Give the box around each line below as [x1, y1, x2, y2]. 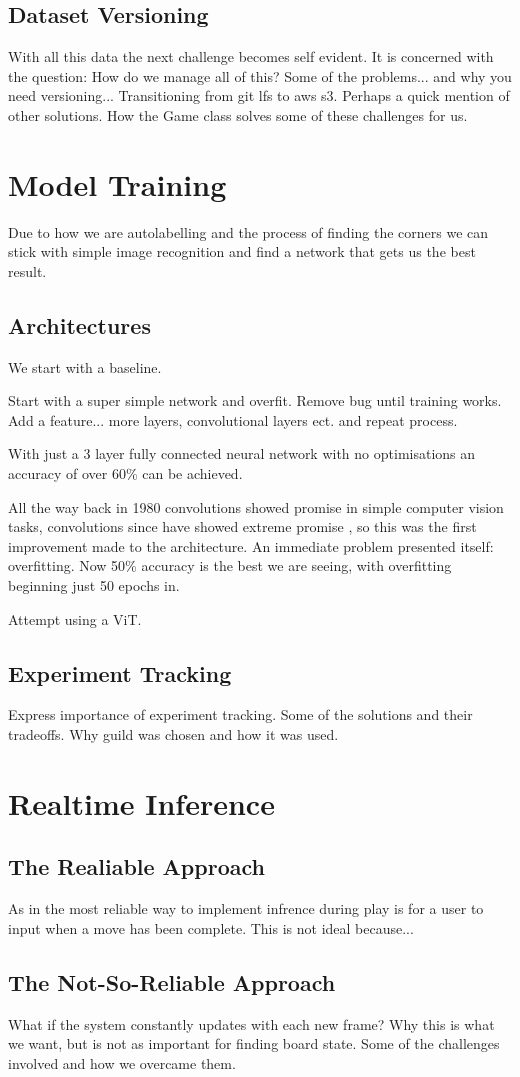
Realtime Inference [8, 782, 275, 823]
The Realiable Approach [8, 851, 265, 882]
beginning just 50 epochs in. [8, 575, 180, 596]
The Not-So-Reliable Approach [8, 966, 336, 997]
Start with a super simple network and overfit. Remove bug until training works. [8, 390, 502, 411]
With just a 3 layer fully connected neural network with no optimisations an [8, 443, 476, 464]
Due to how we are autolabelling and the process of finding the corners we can [8, 221, 489, 242]
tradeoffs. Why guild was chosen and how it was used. [8, 724, 339, 745]
